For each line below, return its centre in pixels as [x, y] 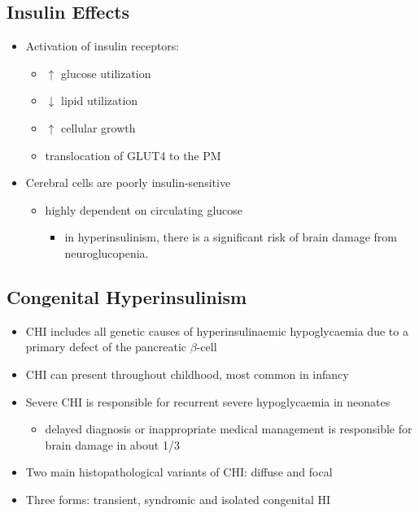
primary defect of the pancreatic [106, 347]
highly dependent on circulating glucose [144, 209]
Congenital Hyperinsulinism [127, 296]
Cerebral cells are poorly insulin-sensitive [128, 183]
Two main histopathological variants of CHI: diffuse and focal [179, 472]
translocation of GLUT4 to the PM [133, 155]
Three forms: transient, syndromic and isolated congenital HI [178, 499]
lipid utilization [99, 100]
